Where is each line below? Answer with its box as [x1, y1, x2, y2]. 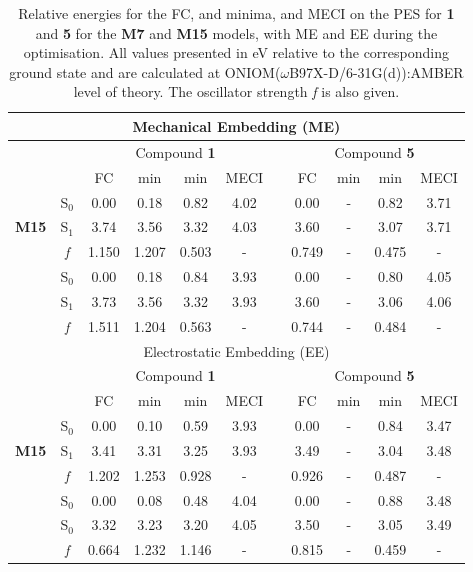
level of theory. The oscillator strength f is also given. [73, 81, 400, 102]
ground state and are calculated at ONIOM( [9, 61, 281, 82]
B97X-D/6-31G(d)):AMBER [289, 61, 464, 82]
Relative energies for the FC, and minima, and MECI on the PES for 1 [18, 3, 455, 23]
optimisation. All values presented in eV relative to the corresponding [23, 42, 449, 63]
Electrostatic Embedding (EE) [143, 340, 330, 361]
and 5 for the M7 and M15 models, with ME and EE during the [35, 22, 438, 43]
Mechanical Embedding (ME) [132, 115, 341, 136]
